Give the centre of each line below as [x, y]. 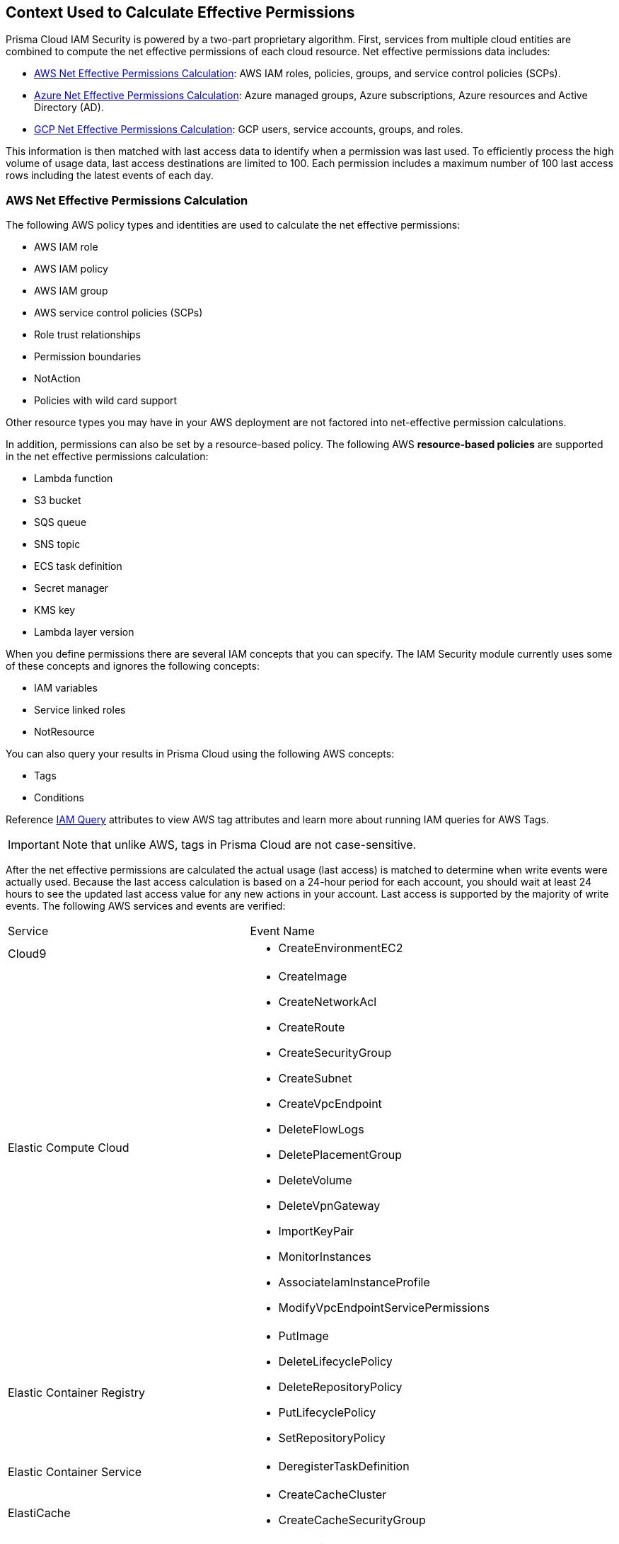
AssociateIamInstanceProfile [354, 1282]
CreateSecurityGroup [335, 1053]
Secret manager [71, 588]
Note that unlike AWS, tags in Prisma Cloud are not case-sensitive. [239, 845]
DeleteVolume [315, 1180]
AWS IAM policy [71, 269]
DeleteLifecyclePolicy [335, 1362]
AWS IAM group [71, 291]
